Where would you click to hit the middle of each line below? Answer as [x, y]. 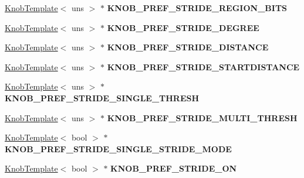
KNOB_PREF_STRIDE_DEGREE [183, 27]
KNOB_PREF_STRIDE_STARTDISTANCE [203, 66]
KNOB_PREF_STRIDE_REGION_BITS [197, 8]
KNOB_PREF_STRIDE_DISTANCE [188, 47]
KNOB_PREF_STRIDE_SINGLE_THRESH [102, 97]
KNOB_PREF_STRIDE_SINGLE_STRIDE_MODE [118, 148]
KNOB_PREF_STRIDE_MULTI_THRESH [202, 117]
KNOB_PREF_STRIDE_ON [174, 168]
